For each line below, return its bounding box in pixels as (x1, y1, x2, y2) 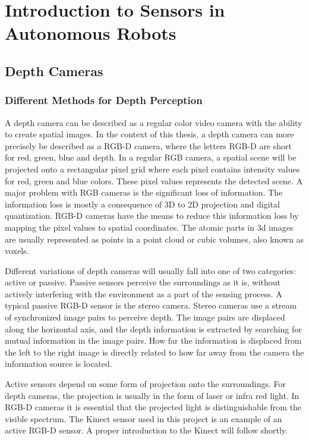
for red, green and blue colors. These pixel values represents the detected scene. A (5, 174, 303, 187)
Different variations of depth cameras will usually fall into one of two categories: (5, 264, 297, 276)
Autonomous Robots (5, 21, 176, 45)
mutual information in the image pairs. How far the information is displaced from (5, 334, 302, 347)
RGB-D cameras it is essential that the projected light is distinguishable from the (5, 401, 302, 413)
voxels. (5, 244, 29, 257)
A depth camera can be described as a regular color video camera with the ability (5, 116, 302, 128)
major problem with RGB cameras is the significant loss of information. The (5, 186, 283, 199)
